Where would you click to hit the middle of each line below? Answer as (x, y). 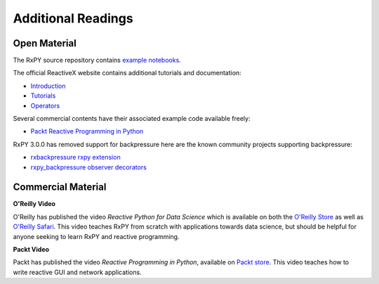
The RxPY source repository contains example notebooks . (97, 60)
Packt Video (31, 250)
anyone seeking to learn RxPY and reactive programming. (96, 236)
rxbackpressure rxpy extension (75, 157)
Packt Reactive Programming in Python (87, 131)
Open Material (45, 43)
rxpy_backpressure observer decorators (88, 167)
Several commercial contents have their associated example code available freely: (132, 119)
